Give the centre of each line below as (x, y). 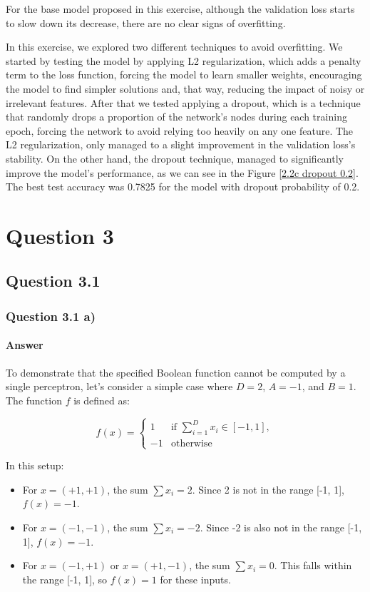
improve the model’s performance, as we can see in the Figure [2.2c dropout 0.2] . (182, 172)
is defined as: (102, 400)
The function (34, 400)
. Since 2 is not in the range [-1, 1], (268, 489)
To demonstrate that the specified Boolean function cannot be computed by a (176, 372)
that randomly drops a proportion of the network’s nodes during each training (176, 117)
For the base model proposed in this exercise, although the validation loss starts (180, 9)
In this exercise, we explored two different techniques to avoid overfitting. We (174, 47)
